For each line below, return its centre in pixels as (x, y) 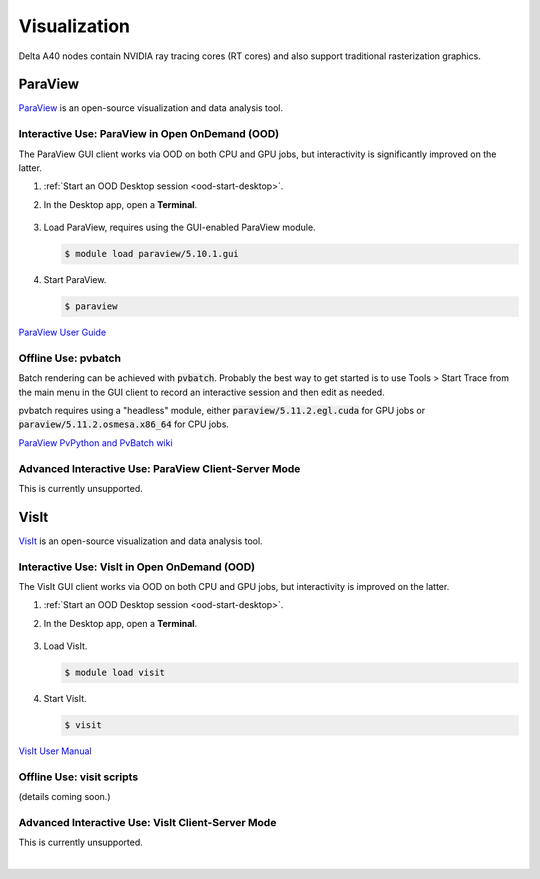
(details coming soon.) (64, 797)
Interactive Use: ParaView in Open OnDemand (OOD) (149, 134)
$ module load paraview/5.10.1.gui (151, 254)
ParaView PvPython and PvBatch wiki (96, 442)
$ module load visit (114, 673)
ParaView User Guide (62, 332)
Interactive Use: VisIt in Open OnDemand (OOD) (136, 567)
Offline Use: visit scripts (78, 777)
